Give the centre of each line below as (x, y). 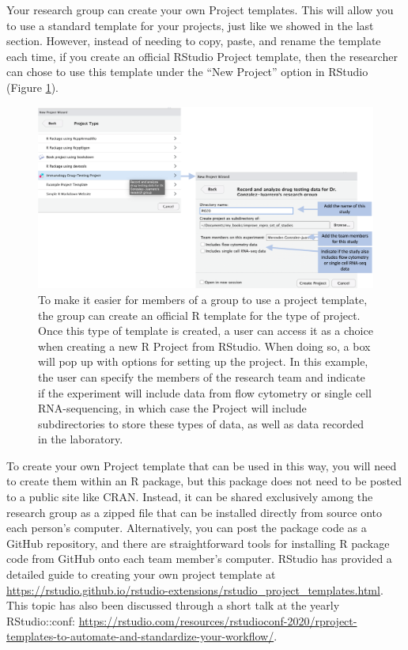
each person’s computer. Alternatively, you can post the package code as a (187, 528)
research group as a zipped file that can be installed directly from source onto (194, 512)
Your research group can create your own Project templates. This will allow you (200, 10)
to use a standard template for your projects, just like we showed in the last (190, 25)
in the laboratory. (81, 439)
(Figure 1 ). (32, 87)
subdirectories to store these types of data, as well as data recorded (201, 423)
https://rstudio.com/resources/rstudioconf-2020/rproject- (218, 620)
